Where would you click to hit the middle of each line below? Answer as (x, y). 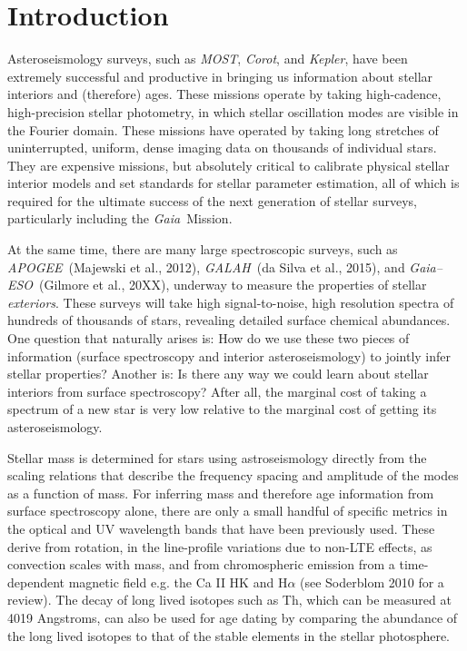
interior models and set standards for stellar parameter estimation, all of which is (233, 183)
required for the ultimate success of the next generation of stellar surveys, (213, 200)
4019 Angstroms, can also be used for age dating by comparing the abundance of (233, 617)
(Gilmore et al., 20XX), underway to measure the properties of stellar (233, 285)
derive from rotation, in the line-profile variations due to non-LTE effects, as (220, 546)
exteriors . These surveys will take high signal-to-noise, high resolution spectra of (231, 302)
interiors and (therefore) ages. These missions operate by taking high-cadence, (224, 94)
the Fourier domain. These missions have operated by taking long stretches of (223, 129)
